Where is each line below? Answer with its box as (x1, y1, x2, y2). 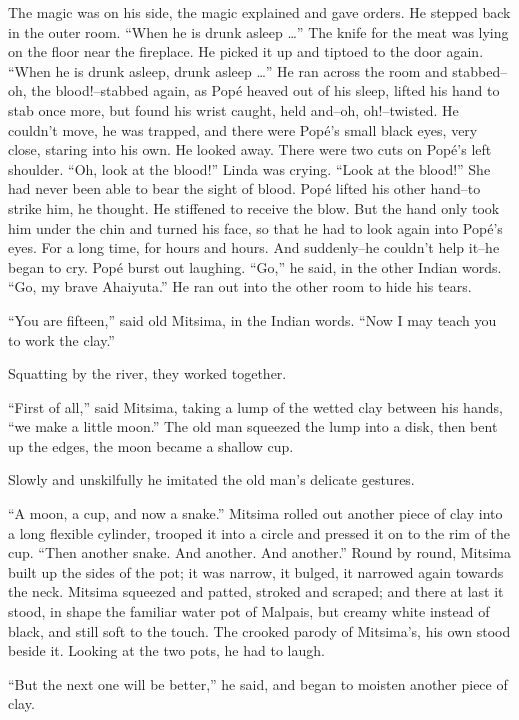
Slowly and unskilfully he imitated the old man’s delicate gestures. (8, 469, 415, 490)
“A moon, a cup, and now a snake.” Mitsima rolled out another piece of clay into (8, 503, 503, 524)
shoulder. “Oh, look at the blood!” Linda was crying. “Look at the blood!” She (8, 158, 491, 179)
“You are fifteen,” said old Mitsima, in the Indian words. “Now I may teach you (8, 309, 497, 330)
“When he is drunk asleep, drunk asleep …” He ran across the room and (8, 60, 448, 81)
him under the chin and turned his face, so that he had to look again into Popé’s (8, 217, 503, 238)
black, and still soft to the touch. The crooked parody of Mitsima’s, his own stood (8, 620, 511, 641)
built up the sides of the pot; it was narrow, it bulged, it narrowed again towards (8, 561, 504, 582)
